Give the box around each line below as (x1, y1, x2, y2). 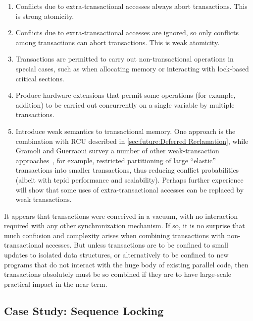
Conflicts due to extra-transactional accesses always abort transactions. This (15, 1, 248, 11)
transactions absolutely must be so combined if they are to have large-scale (4, 269, 232, 279)
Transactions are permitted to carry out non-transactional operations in (15, 54, 234, 64)
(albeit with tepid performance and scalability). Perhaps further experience (15, 174, 244, 185)
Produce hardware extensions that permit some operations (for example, (15, 90, 236, 100)
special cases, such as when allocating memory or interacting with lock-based (15, 63, 249, 73)
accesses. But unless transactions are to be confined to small (46, 240, 228, 250)
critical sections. (15, 73, 64, 83)
